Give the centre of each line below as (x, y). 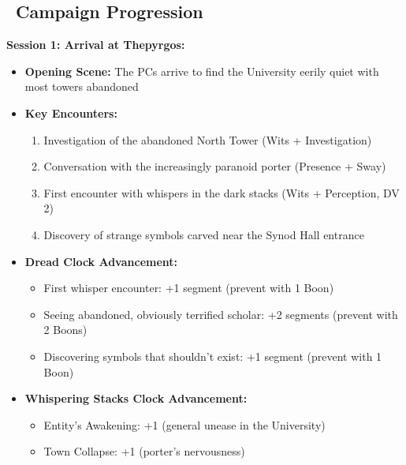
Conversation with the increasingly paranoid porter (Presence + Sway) (215, 166)
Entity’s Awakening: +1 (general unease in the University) (184, 424)
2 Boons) (65, 330)
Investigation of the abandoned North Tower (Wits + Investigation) (208, 139)
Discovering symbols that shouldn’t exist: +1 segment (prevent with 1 (213, 356)
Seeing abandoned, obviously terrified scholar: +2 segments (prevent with (221, 314)
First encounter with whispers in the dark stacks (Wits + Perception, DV (222, 192)
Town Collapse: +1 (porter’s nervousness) (144, 451)
